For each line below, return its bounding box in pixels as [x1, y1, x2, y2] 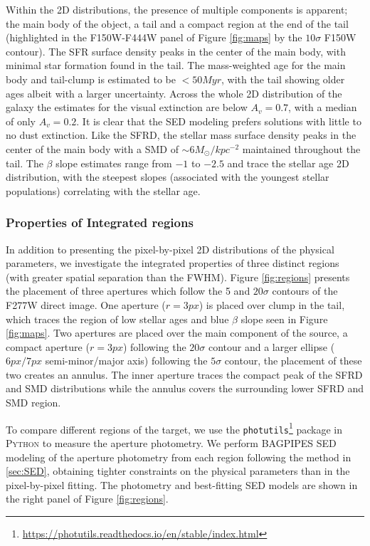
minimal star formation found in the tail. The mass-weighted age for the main [6, 58, 346, 73]
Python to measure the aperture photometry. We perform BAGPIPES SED [6, 435, 337, 450]
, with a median [288, 100, 357, 115]
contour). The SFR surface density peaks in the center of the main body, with [6, 43, 346, 58]
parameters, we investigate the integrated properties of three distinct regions [6, 256, 339, 271]
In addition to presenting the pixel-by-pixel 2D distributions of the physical [6, 241, 334, 256]
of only [6, 113, 36, 128]
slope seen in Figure [240, 311, 328, 326]
